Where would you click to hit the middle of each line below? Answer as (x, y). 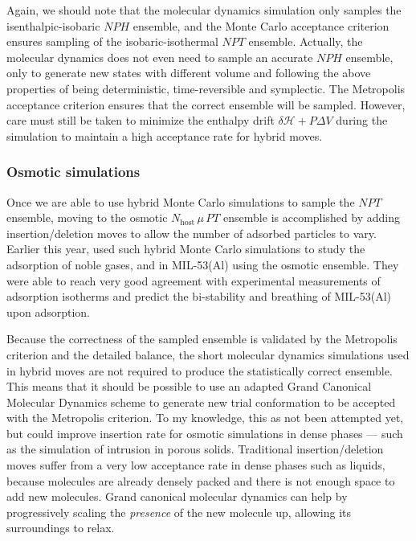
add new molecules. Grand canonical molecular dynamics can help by (177, 496)
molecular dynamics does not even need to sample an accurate (160, 57)
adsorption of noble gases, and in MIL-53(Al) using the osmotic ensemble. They (203, 264)
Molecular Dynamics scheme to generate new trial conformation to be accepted (201, 402)
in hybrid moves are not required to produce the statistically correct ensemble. (200, 370)
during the (362, 120)
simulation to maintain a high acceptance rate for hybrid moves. (165, 135)
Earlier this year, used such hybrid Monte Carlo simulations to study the (186, 249)
